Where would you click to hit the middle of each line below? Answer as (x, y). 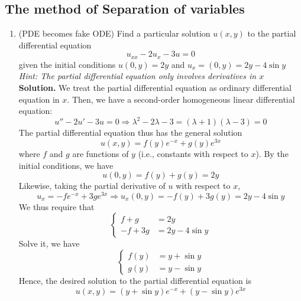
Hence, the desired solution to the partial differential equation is (135, 281)
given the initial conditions (67, 64)
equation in (39, 99)
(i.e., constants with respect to (193, 153)
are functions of (101, 153)
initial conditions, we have (66, 165)
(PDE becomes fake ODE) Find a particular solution (114, 33)
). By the (272, 153)
